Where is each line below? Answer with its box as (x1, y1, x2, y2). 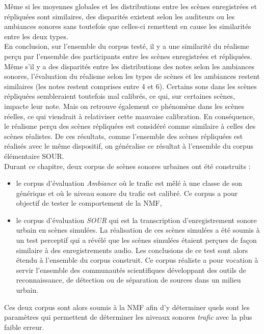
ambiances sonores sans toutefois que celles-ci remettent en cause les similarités (4, 21, 251, 32)
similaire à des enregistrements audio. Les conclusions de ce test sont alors (16, 244, 248, 255)
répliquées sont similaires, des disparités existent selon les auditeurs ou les (4, 11, 235, 21)
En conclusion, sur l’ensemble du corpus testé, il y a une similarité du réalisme (4, 41, 249, 51)
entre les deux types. (4, 31, 68, 41)
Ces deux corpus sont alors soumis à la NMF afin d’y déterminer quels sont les (4, 301, 250, 312)
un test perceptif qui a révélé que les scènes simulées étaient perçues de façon (16, 235, 257, 245)
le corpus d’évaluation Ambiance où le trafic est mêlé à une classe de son (16, 178, 243, 188)
